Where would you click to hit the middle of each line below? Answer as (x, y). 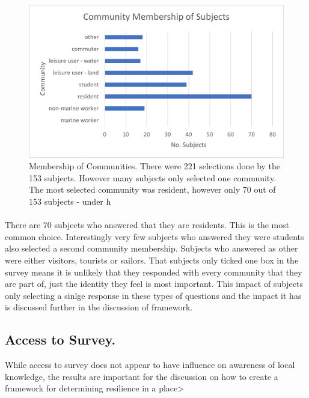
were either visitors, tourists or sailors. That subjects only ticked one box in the (152, 260)
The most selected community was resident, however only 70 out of (152, 189)
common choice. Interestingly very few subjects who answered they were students (154, 236)
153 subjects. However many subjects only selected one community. (153, 177)
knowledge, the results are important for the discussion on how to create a (142, 376)
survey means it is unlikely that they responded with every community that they (154, 272)
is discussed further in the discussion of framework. (99, 307)
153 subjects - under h (70, 201)
